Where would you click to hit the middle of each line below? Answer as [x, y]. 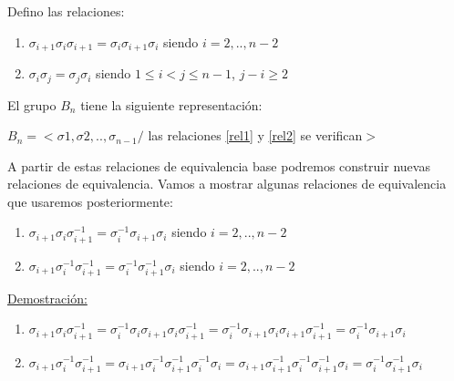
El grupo [32, 104]
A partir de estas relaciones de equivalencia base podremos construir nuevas [219, 165]
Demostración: [47, 298]
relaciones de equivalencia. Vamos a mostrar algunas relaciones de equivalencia [227, 184]
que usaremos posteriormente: [90, 201]
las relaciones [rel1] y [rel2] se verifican [255, 135]
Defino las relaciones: [66, 11]
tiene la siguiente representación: [171, 104]
